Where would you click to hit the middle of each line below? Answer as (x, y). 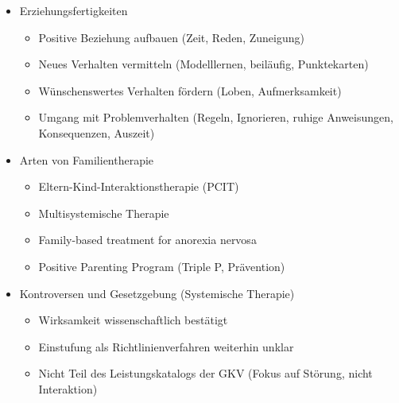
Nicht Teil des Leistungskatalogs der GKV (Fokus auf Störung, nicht (205, 373)
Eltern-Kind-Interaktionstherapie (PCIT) (139, 186)
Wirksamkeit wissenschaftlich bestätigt (133, 320)
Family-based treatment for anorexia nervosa (147, 240)
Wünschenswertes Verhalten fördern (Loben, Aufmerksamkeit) (190, 90)
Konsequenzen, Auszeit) (97, 132)
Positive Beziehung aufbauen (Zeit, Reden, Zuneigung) (171, 37)
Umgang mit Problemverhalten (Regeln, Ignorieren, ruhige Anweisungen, (216, 117)
